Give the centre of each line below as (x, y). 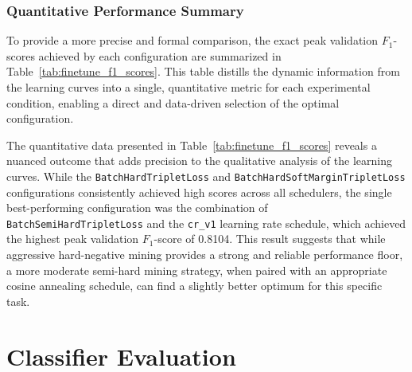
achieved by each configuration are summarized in (160, 55)
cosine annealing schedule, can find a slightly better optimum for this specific (194, 286)
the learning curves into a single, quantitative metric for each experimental (189, 87)
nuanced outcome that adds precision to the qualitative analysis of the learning (199, 161)
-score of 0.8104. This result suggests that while (270, 239)
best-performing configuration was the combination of (137, 208)
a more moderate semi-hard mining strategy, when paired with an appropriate (197, 270)
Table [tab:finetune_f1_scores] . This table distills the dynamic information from (203, 71)
